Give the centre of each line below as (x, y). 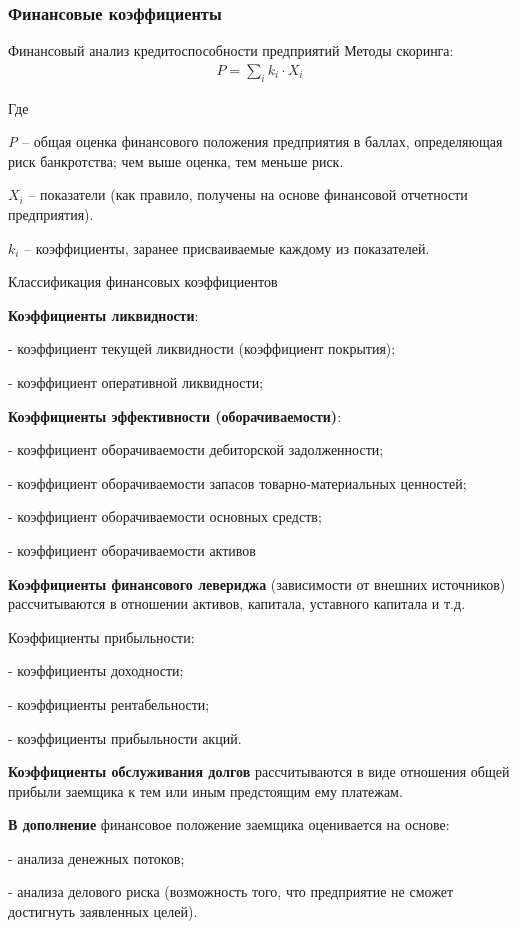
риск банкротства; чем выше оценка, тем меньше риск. (176, 160)
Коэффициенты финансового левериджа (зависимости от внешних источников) (257, 583)
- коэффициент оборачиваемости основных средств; (165, 516)
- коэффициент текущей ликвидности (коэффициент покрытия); (202, 348)
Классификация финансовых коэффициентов (143, 281)
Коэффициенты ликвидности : (103, 314)
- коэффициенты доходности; (96, 670)
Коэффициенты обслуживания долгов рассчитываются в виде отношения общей (259, 771)
